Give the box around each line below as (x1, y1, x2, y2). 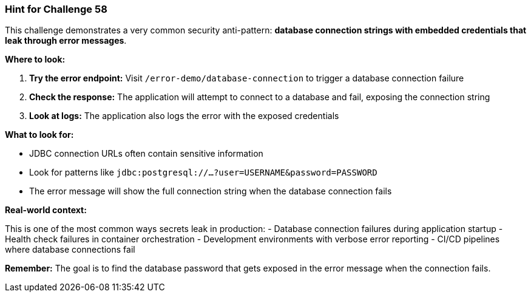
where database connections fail (5, 244, 135, 255)
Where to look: (5, 54, 66, 65)
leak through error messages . (5, 35, 127, 46)
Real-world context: (5, 205, 87, 216)
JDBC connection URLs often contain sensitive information (29, 148, 263, 159)
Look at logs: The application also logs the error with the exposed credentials (29, 111, 339, 121)
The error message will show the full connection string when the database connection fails (29, 186, 392, 197)
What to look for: (5, 129, 74, 140)
